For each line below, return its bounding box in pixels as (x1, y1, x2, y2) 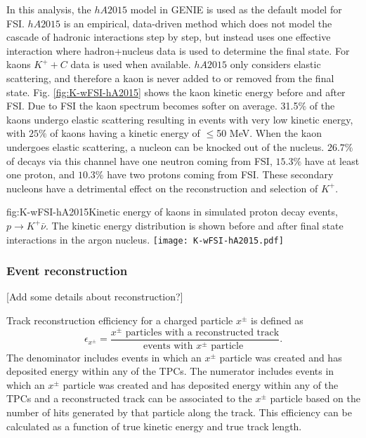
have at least (304, 153, 360, 168)
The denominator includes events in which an (6, 350, 202, 364)
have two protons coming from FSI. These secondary (107, 167, 334, 182)
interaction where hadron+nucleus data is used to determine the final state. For (6, 43, 350, 58)
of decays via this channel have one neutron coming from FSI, (6, 153, 273, 168)
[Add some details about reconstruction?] (6, 289, 183, 304)
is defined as (251, 312, 303, 327)
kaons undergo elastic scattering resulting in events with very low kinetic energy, (6, 112, 353, 126)
